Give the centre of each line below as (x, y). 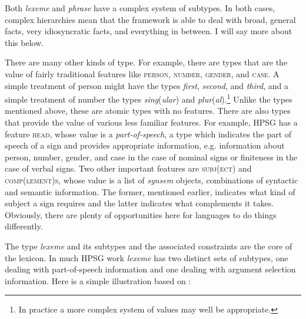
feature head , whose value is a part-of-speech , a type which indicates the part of (148, 134)
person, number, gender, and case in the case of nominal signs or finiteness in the (151, 157)
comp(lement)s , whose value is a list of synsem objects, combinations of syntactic (152, 180)
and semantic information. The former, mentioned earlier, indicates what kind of (150, 191)
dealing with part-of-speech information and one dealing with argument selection (150, 269)
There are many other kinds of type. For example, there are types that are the (146, 62)
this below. (24, 42)
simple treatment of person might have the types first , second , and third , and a (147, 85)
